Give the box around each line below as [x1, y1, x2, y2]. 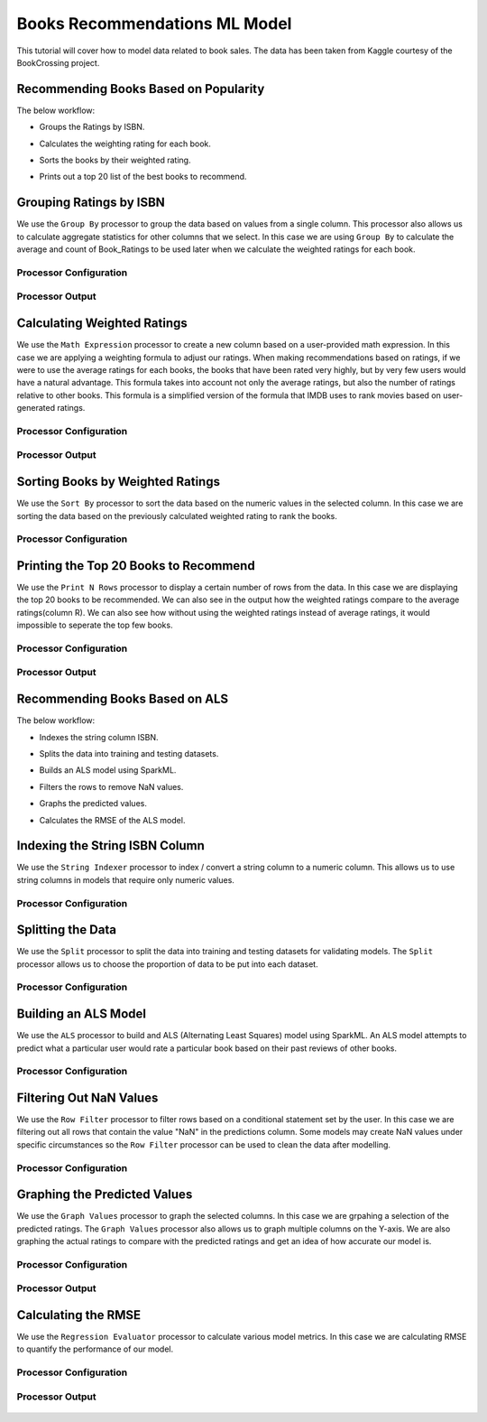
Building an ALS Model [16, 1007, 146, 1022]
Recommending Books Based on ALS [16, 692, 229, 707]
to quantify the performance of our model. [16, 1343, 174, 1354]
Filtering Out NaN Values [16, 1090, 159, 1105]
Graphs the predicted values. [39, 798, 148, 809]
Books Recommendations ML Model [16, 14, 292, 33]
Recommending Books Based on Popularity [16, 81, 265, 97]
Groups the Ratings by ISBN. [39, 122, 145, 133]
